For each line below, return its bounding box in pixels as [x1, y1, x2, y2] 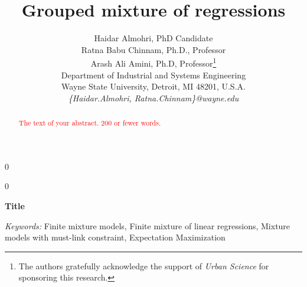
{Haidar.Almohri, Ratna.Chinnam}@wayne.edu [68, 91, 239, 104]
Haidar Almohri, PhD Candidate [94, 32, 213, 44]
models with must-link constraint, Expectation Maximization [5, 231, 226, 243]
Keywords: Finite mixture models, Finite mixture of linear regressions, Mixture [5, 219, 290, 232]
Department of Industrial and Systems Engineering [61, 68, 246, 81]
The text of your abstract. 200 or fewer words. [18, 118, 161, 128]
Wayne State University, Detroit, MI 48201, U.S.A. [61, 80, 246, 93]
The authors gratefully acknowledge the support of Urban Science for [18, 259, 269, 272]
